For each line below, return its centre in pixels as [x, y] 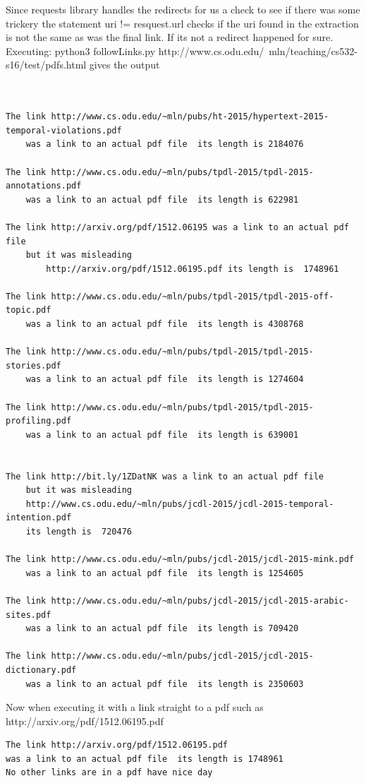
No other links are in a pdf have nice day [109, 773]
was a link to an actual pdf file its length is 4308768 [165, 324]
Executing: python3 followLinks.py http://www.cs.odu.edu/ [135, 50]
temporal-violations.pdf [64, 130]
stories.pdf [33, 365]
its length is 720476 [79, 531]
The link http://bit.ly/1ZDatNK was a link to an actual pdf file [165, 476]
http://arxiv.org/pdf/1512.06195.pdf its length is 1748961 [193, 269]
